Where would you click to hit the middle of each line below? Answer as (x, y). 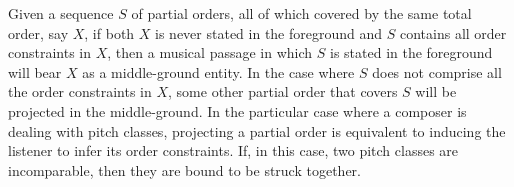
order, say (38, 32)
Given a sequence (61, 13)
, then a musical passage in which (210, 52)
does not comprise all (437, 71)
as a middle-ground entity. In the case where (218, 71)
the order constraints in (80, 91)
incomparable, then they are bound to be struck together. (184, 169)
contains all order (453, 32)
